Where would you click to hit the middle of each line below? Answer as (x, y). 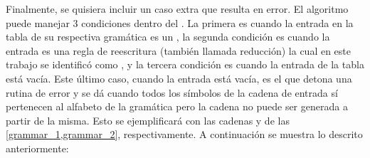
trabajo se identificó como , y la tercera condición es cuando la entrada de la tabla (185, 64)
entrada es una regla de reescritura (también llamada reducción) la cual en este (178, 50)
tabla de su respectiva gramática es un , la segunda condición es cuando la (168, 37)
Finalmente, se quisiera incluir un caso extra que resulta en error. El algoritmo (177, 9)
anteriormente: (37, 148)
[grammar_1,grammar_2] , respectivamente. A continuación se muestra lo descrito (184, 134)
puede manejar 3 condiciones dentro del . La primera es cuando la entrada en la (180, 22)
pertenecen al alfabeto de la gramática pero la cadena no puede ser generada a (177, 106)
